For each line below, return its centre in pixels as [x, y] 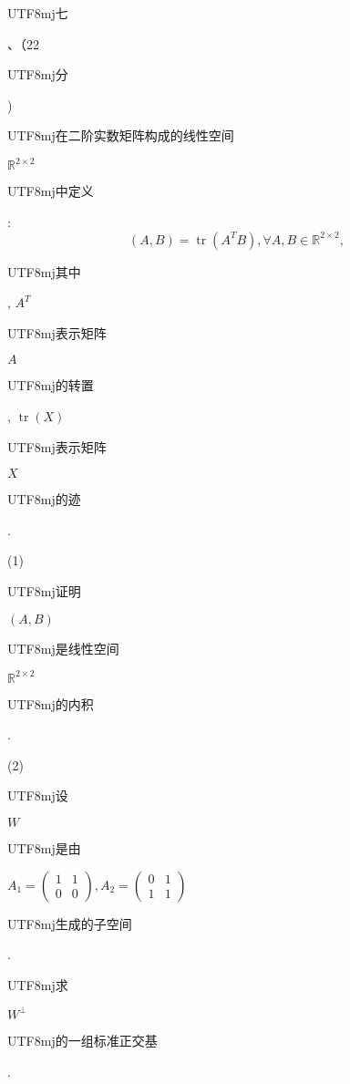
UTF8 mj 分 [38, 74]
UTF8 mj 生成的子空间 [70, 923]
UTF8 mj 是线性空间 [63, 648]
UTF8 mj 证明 [44, 591]
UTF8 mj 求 [38, 984]
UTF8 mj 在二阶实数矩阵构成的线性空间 [121, 135]
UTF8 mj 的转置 [51, 385]
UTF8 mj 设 [38, 795]
